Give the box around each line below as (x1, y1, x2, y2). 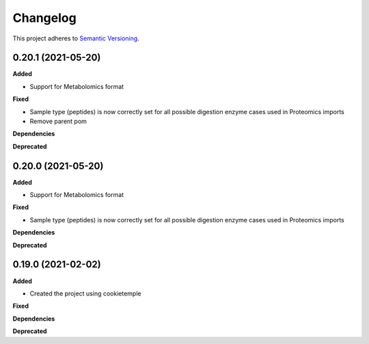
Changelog (12, 10, 77, 25)
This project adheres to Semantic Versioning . (12, 34, 139, 42)
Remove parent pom (29, 117, 87, 126)
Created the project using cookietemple (29, 289, 141, 297)
